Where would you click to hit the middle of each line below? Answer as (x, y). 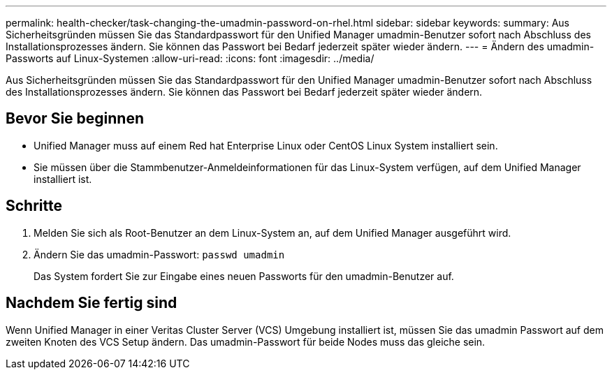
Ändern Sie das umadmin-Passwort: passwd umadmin (159, 254)
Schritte (34, 206)
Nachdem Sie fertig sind (92, 303)
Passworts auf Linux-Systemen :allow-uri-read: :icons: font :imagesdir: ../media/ (190, 58)
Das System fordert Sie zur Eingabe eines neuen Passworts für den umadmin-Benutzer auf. (244, 276)
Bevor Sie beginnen (75, 119)
